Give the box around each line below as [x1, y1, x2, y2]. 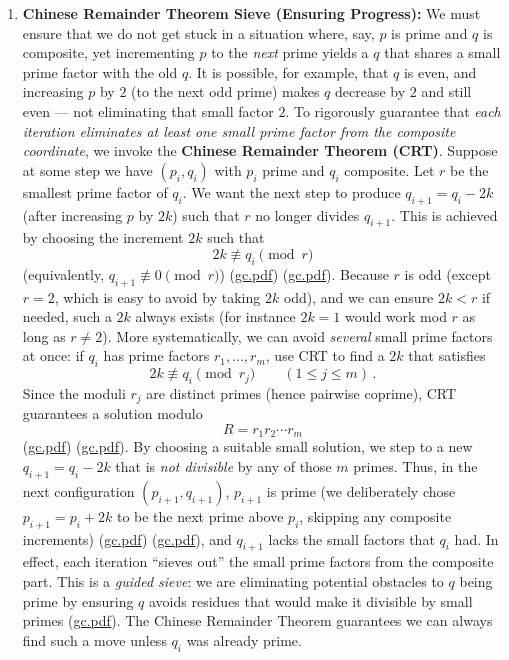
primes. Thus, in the [353, 456, 478, 476]
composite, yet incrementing [22, 42, 195, 63]
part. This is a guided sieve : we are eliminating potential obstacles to [22, 570, 444, 591]
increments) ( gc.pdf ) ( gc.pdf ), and [22, 528, 232, 549]
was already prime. [186, 629, 302, 650]
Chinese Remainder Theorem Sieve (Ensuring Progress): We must [22, 3, 481, 23]
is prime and [391, 22, 468, 43]
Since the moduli [22, 382, 126, 403]
